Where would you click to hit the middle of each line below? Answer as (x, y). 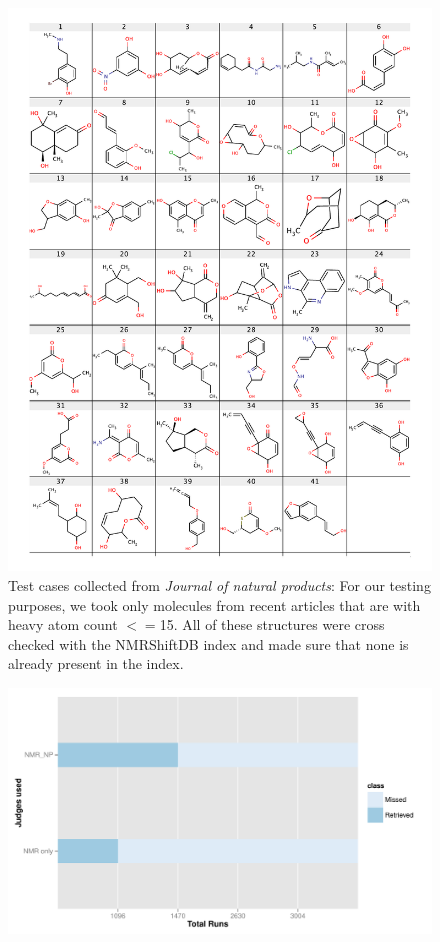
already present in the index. (96, 663)
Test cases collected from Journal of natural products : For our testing (219, 584)
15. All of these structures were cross (272, 624)
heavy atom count (63, 624)
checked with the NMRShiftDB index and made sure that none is (208, 643)
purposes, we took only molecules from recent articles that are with (214, 604)
